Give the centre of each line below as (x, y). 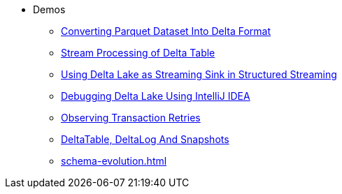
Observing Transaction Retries (131, 118)
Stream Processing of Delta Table (138, 53)
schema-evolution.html (114, 161)
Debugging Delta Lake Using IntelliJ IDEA (156, 96)
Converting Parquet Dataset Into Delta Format (166, 31)
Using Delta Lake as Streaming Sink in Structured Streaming (199, 74)
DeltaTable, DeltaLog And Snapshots (145, 139)
